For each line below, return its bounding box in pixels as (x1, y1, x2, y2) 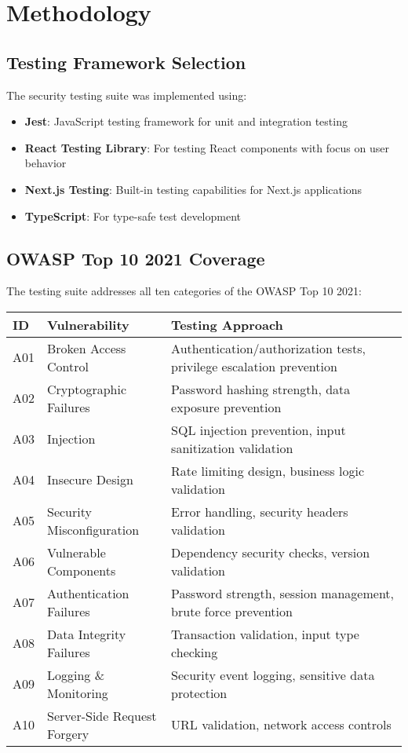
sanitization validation (171, 438, 293, 457)
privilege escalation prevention (171, 356, 337, 375)
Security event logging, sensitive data (171, 665, 375, 684)
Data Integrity (47, 624, 126, 643)
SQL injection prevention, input (171, 420, 346, 439)
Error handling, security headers (171, 502, 348, 521)
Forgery (47, 724, 89, 743)
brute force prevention (171, 601, 293, 620)
